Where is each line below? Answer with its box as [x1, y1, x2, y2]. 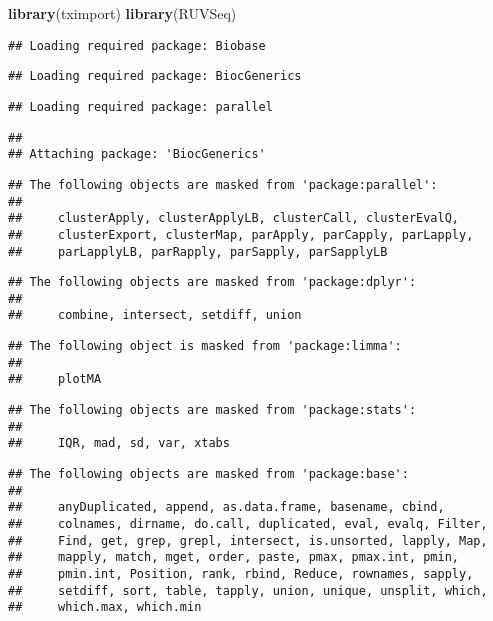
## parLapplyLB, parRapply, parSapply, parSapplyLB [8, 244, 388, 259]
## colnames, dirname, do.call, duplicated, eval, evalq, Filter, [8, 517, 488, 532]
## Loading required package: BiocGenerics [8, 69, 302, 84]
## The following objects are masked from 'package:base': [8, 467, 409, 482]
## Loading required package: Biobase [8, 38, 266, 53]
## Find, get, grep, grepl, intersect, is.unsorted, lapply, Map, [8, 533, 488, 548]
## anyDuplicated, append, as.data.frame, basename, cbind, [8, 500, 445, 515]
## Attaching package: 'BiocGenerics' [8, 147, 266, 162]
